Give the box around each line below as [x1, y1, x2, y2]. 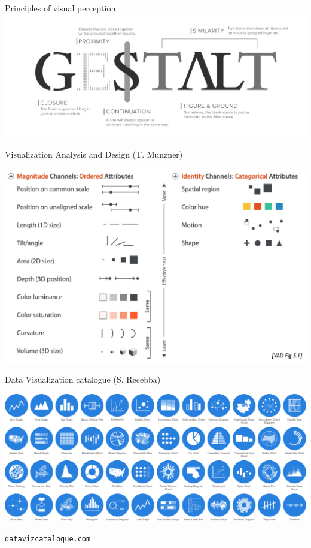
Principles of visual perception [5, 2, 116, 14]
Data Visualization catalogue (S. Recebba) [5, 373, 161, 386]
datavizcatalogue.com [5, 534, 91, 543]
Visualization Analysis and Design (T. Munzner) [5, 147, 183, 160]
